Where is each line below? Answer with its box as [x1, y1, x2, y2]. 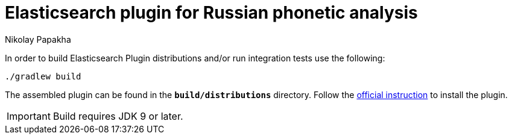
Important [7, 110, 51, 122]
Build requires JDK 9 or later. [52, 110, 183, 122]
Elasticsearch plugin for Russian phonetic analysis [5, 2, 418, 23]
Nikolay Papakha [5, 34, 71, 45]
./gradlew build [5, 71, 81, 81]
